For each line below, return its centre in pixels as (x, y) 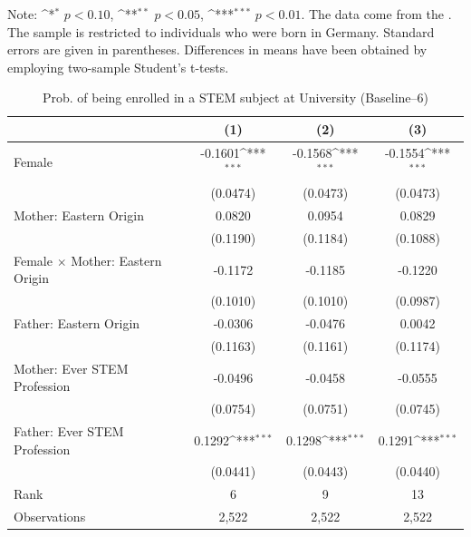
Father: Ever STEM (69, 431)
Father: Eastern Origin (77, 323)
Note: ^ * (31, 14)
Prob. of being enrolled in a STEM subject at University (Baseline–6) (235, 98)
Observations (50, 517)
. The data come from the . (376, 14)
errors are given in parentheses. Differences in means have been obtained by (217, 49)
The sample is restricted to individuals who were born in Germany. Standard (221, 31)
